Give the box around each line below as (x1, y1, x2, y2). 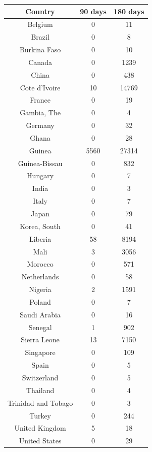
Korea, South (20, 220, 61, 231)
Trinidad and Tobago (8, 397, 73, 408)
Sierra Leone (21, 334, 60, 345)
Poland (29, 296, 51, 307)
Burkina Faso (19, 44, 61, 55)
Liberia (29, 233, 52, 244)
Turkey (29, 410, 52, 421)
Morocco (27, 259, 54, 269)
